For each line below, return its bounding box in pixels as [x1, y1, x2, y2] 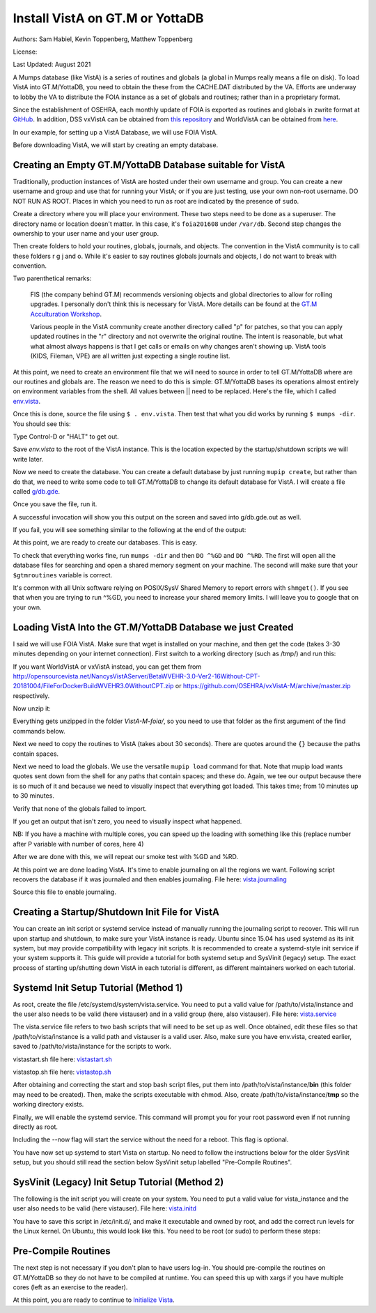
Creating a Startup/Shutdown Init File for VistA [13, 906, 219, 918]
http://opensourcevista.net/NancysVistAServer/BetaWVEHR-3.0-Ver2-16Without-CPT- [13, 671, 260, 680]
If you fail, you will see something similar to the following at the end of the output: [13, 526, 246, 534]
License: [13, 47, 38, 56]
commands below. [13, 727, 65, 735]
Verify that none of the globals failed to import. [13, 804, 148, 812]
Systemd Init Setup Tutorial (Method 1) [13, 982, 184, 994]
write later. [13, 455, 44, 463]
